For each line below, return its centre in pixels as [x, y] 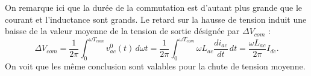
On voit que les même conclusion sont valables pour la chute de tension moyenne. [155, 66]
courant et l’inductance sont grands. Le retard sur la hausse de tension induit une [156, 19]
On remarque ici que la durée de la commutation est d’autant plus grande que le [154, 7]
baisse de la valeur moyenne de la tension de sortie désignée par [122, 31]
